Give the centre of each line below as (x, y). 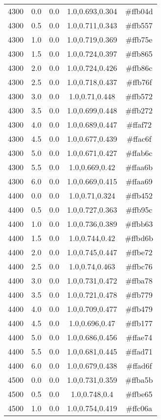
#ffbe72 (139, 252)
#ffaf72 (139, 124)
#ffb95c (139, 210)
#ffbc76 (139, 266)
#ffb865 (139, 54)
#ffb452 (139, 195)
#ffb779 (139, 295)
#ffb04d (139, 11)
